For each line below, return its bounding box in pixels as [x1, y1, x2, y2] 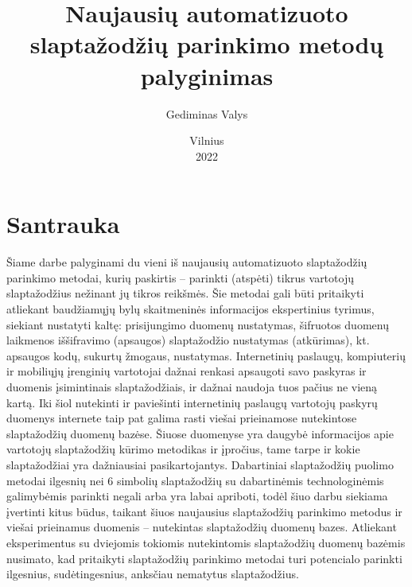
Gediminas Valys [165, 105, 248, 122]
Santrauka [6, 208, 120, 240]
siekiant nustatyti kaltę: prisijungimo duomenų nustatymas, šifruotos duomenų [6, 316, 389, 332]
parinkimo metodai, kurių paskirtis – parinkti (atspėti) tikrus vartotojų [6, 269, 354, 286]
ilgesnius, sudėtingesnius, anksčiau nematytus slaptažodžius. [6, 566, 299, 582]
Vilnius [189, 132, 224, 149]
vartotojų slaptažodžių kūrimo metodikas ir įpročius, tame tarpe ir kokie [6, 441, 360, 457]
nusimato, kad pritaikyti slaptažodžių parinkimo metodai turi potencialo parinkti [6, 550, 402, 566]
